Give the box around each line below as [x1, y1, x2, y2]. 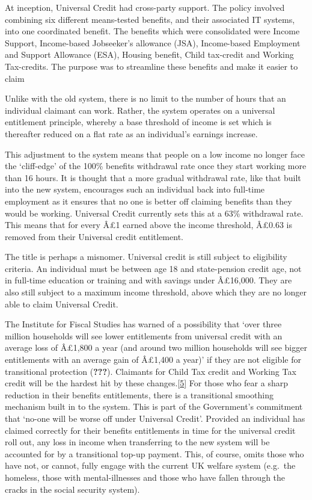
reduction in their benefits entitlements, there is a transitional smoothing [5, 388, 274, 401]
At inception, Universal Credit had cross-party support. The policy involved [5, 1, 285, 13]
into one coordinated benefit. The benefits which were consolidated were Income [5, 25, 300, 37]
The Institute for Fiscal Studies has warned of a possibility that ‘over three [5, 318, 282, 330]
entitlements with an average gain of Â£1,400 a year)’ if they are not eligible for [5, 353, 301, 366]
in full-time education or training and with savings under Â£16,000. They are [5, 274, 292, 286]
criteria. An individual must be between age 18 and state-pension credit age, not [5, 262, 302, 274]
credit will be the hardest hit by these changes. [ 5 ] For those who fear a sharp [5, 377, 288, 389]
